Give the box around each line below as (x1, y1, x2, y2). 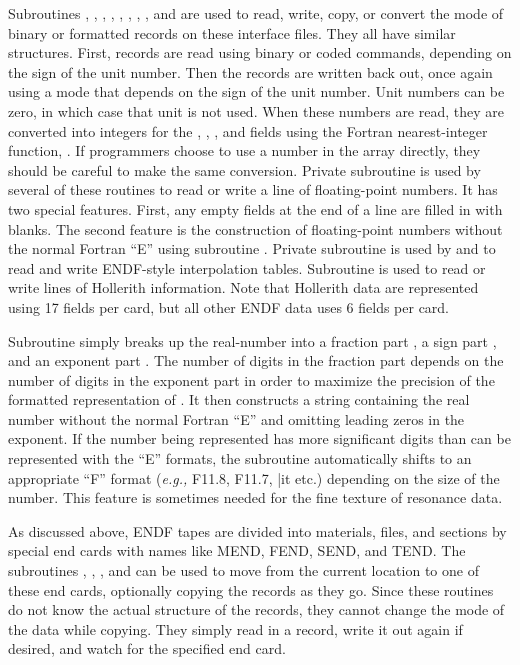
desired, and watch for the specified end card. (8, 638, 286, 659)
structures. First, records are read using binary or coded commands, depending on (8, 42, 512, 63)
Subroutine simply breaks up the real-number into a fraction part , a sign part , (8, 330, 497, 351)
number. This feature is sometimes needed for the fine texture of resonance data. (8, 487, 503, 508)
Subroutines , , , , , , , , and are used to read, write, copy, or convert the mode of (8, 3, 504, 23)
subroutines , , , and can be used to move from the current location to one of (8, 560, 479, 581)
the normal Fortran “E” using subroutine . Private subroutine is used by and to (8, 238, 496, 259)
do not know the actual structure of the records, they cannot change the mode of (8, 599, 505, 620)
